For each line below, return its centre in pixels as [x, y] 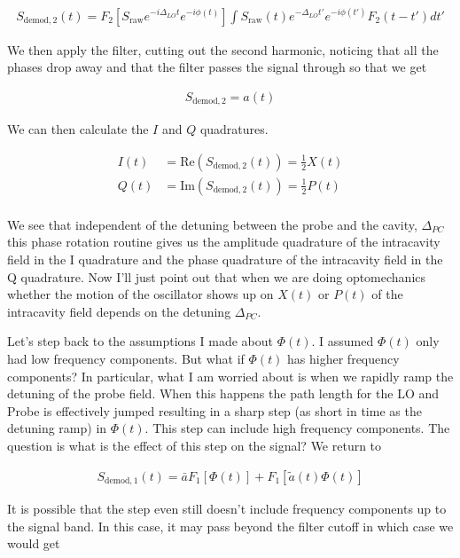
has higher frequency [343, 359]
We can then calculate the [78, 129]
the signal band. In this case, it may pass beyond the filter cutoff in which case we [230, 526]
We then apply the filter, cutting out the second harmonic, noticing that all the [223, 49]
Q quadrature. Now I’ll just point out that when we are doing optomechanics [217, 276]
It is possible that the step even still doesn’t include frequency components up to [227, 509]
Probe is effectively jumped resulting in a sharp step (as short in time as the [214, 410]
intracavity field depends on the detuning [119, 311]
